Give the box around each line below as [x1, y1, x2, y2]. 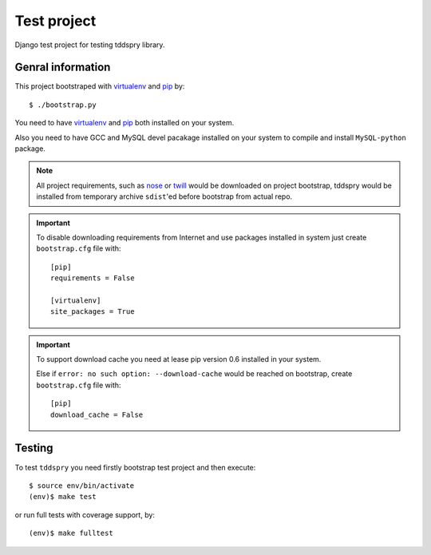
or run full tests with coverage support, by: [14, 509, 156, 519]
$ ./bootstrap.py [29, 100, 97, 109]
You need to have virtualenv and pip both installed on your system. [14, 118, 235, 128]
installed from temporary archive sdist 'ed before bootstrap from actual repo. [36, 192, 293, 201]
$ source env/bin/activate [29, 481, 135, 490]
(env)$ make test [29, 492, 97, 501]
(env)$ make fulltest [29, 529, 113, 538]
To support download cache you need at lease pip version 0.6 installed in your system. [36, 355, 322, 364]
